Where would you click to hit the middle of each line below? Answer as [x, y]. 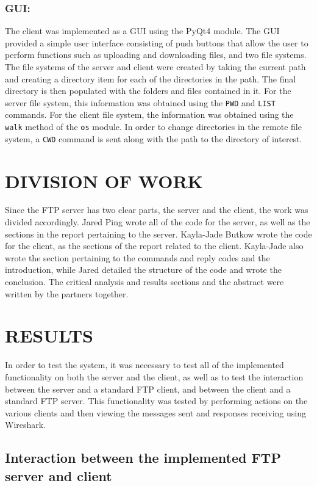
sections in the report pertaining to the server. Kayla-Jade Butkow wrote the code [158, 234]
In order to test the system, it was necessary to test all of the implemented [144, 365]
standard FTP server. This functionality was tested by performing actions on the [156, 401]
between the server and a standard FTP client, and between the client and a [148, 389]
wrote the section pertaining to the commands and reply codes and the [137, 257]
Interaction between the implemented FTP [143, 458]
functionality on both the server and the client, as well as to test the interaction [154, 376]
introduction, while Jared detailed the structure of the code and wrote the [143, 270]
